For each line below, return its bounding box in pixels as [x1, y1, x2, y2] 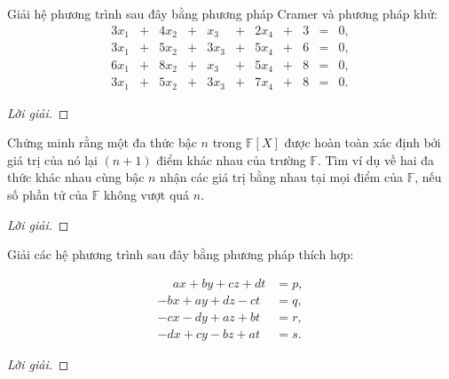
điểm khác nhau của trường [156, 150, 306, 169]
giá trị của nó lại [7, 150, 98, 169]
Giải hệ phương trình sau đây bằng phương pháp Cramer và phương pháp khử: [7, 4, 437, 22]
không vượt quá [103, 185, 190, 203]
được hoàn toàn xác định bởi [284, 133, 441, 152]
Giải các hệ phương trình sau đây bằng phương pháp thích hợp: [7, 245, 354, 264]
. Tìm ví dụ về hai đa [317, 150, 435, 169]
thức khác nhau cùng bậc [7, 168, 145, 186]
